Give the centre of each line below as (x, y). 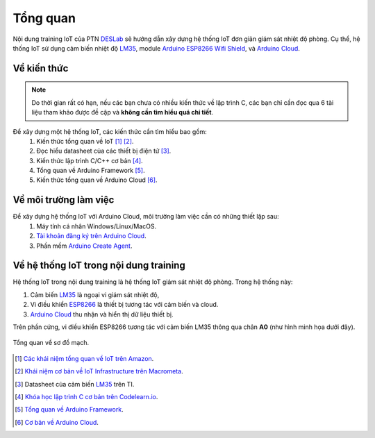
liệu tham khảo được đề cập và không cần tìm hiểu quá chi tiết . (123, 112)
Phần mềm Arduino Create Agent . (84, 246)
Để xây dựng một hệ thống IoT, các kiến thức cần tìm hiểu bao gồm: (110, 131)
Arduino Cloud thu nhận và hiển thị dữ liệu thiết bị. (102, 314)
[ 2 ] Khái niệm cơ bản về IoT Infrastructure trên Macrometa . (99, 371)
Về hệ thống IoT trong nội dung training (99, 266)
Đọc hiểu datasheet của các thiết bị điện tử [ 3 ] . (104, 151)
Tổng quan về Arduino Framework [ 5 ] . (91, 171)
